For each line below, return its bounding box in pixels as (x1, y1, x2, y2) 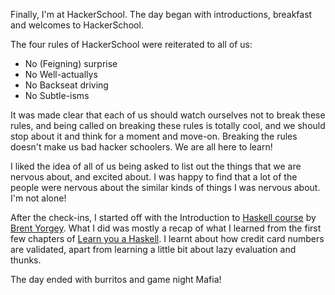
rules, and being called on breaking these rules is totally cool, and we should (10, 120, 326, 131)
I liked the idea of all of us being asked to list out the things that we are (10, 160, 302, 172)
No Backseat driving (24, 79, 109, 91)
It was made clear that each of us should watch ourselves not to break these (10, 109, 326, 121)
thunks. (10, 254, 42, 266)
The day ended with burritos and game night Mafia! (10, 274, 222, 285)
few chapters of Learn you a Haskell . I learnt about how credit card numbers (10, 233, 325, 244)
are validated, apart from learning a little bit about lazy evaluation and (10, 244, 297, 255)
